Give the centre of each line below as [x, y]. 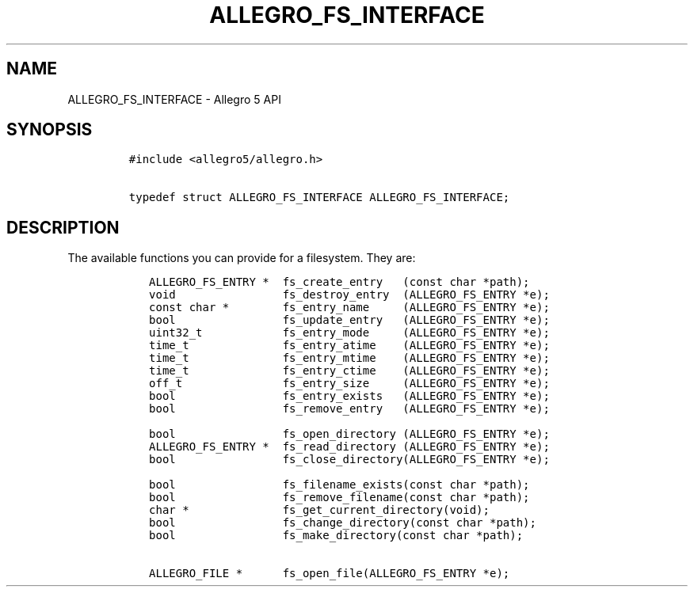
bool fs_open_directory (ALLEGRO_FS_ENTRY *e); [349, 434]
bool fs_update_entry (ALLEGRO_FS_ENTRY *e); [349, 320]
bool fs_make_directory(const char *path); [336, 536]
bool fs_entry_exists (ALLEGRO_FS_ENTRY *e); [349, 396]
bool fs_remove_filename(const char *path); [339, 498]
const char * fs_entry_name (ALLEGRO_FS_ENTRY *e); [349, 308]
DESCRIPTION [63, 227]
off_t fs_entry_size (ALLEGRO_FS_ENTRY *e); [349, 384]
